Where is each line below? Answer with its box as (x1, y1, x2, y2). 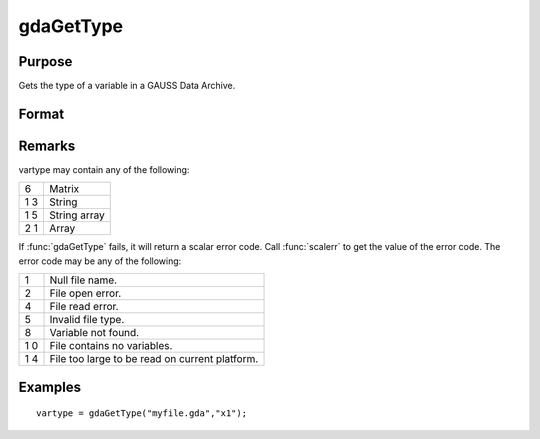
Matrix (49, 182, 80, 196)
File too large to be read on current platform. (49, 352, 259, 366)
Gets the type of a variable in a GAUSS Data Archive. (18, 80, 236, 92)
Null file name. (49, 273, 118, 287)
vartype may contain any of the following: (18, 163, 190, 175)
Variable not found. (49, 326, 140, 340)
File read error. (49, 300, 119, 314)
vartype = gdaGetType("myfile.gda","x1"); (36, 408, 248, 419)
